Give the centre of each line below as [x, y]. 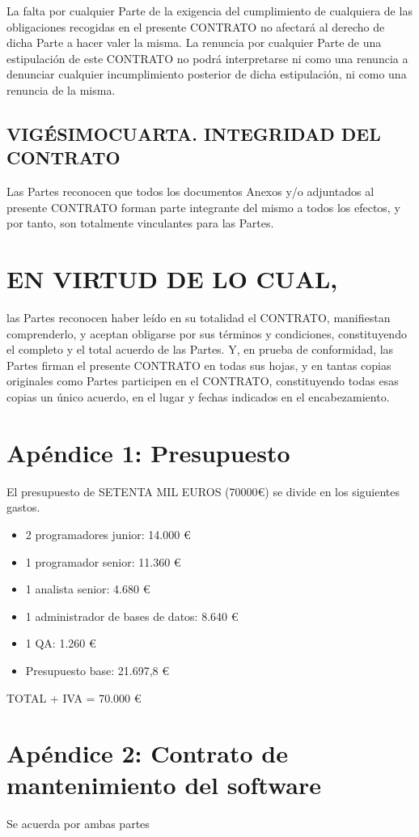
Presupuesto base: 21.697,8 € [97, 670]
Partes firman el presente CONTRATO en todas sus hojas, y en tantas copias [199, 365]
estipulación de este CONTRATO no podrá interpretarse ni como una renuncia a [207, 58]
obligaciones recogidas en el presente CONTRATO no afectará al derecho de [196, 26]
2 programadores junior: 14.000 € [108, 534]
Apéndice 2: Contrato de [147, 753]
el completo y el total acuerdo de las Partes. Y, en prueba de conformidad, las [200, 349]
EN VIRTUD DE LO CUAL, [172, 279]
